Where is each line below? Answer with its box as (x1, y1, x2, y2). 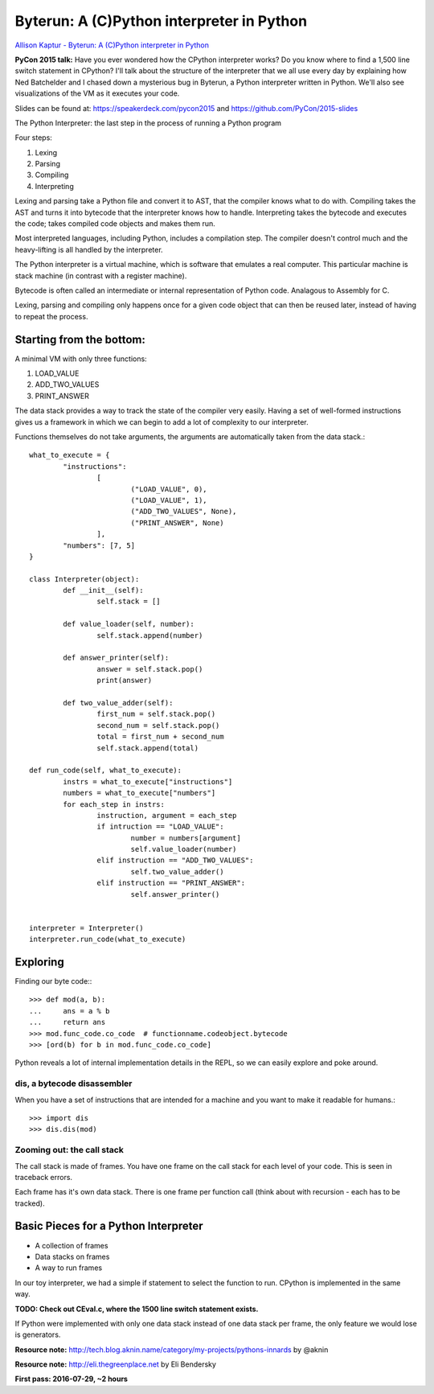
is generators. (14, 1330, 61, 1339)
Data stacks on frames (35, 1252, 110, 1261)
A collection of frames (35, 1240, 108, 1250)
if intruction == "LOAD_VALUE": (96, 822, 224, 832)
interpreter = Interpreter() (29, 923, 144, 932)
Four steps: (14, 133, 52, 142)
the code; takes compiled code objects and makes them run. (14, 219, 216, 228)
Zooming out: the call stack (14, 1145, 124, 1156)
